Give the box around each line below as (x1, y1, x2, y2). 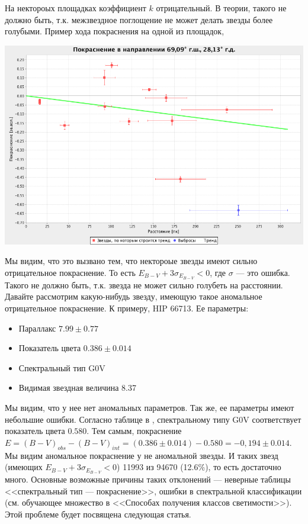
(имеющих (5, 461, 43, 473)
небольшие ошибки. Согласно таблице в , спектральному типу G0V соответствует (5, 413, 301, 425)
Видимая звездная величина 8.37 (18, 381, 136, 394)
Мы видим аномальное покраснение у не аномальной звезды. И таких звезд (5, 449, 278, 461)
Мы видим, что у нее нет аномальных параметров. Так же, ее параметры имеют (5, 401, 294, 413)
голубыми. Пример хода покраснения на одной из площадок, (5, 25, 224, 37)
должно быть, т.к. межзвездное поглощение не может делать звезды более (5, 13, 273, 25)
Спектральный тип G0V (18, 361, 105, 374)
